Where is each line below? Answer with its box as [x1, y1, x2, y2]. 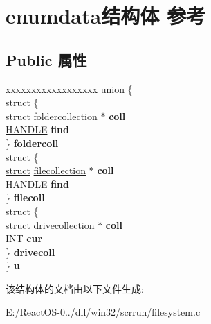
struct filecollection [6, 163, 86, 178]
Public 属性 [6, 49, 87, 70]
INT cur [6, 231, 43, 246]
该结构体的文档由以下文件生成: [6, 281, 144, 296]
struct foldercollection [6, 108, 98, 123]
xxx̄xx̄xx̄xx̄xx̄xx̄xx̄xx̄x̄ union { [6, 81, 133, 96]
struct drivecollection [6, 217, 95, 232]
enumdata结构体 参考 [6, 1, 205, 30]
